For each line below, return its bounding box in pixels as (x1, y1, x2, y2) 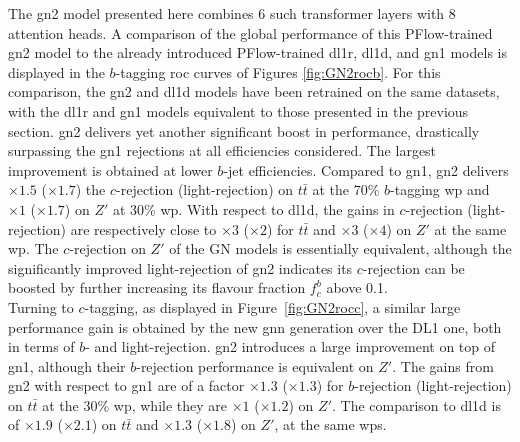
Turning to (8, 296, 74, 317)
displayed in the (8, 61, 105, 82)
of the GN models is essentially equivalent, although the (169, 238, 512, 259)
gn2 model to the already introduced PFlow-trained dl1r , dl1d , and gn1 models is (8, 42, 507, 63)
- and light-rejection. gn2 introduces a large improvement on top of (85, 336, 496, 357)
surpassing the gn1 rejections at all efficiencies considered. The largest (8, 140, 437, 161)
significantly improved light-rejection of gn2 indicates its (8, 257, 353, 278)
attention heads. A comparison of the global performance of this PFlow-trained (8, 22, 493, 43)
